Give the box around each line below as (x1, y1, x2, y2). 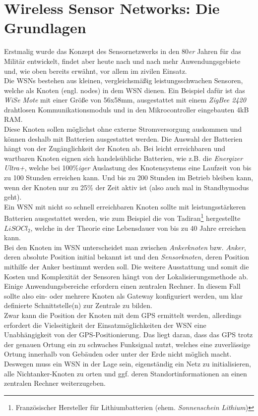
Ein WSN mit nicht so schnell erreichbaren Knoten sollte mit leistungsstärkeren (4, 201, 246, 211)
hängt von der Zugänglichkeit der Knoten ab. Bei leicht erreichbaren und (4, 143, 226, 154)
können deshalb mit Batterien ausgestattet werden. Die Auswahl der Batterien (4, 133, 243, 144)
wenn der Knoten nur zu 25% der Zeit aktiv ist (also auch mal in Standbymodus (4, 182, 249, 192)
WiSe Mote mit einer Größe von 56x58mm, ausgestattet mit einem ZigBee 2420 (4, 95, 246, 105)
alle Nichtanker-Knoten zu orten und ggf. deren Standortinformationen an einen (4, 368, 247, 378)
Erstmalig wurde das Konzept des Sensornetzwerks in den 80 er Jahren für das (4, 46, 241, 56)
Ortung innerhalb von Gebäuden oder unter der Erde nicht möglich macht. (4, 349, 232, 359)
